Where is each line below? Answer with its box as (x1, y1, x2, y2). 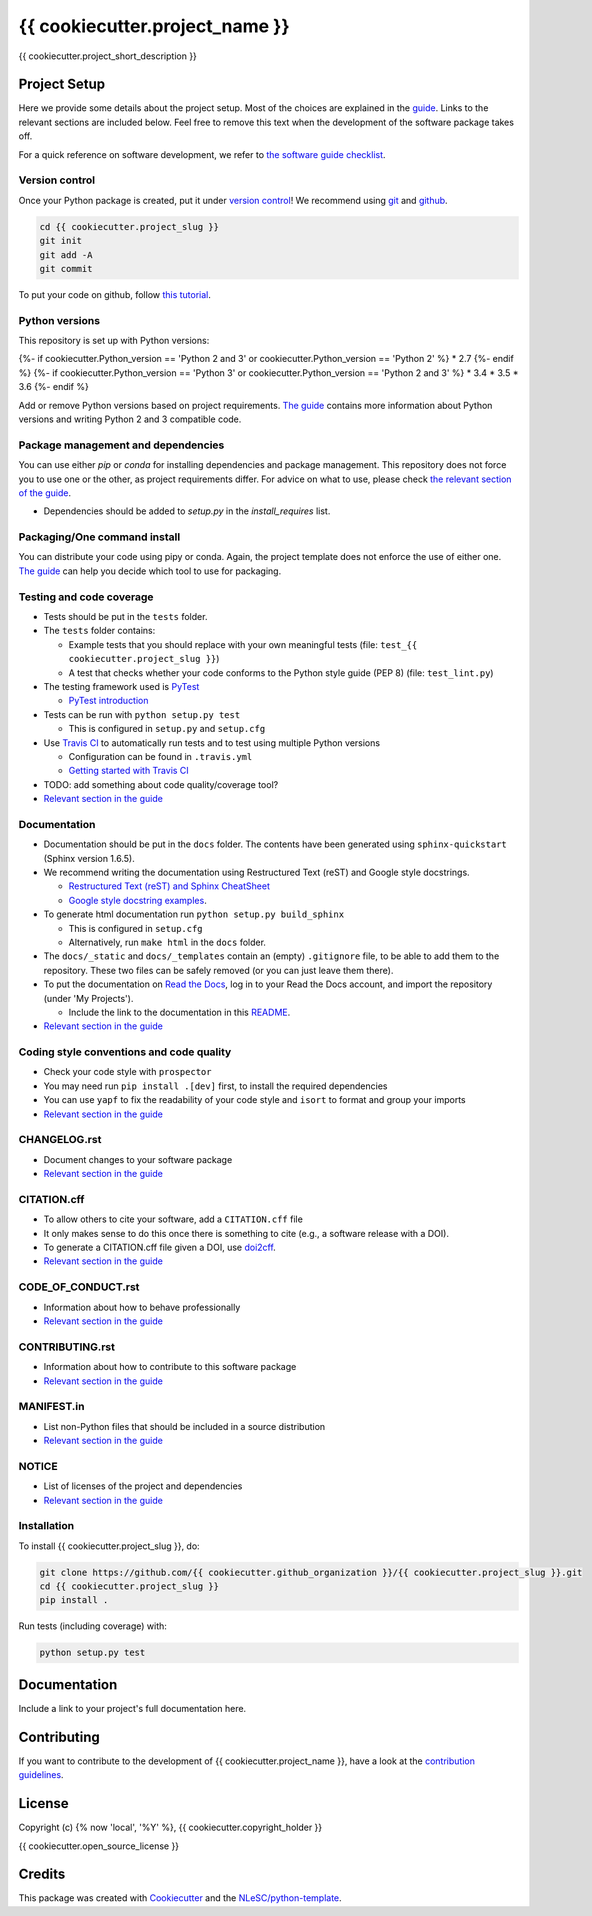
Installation (18, 1519, 75, 1533)
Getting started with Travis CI (68, 765, 189, 777)
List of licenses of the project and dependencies (43, 1480, 243, 1492)
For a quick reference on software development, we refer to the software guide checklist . (18, 148, 386, 160)
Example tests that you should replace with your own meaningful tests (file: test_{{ (68, 638, 418, 650)
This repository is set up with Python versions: (18, 335, 210, 347)
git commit (39, 263, 93, 274)
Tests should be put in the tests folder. (43, 610, 208, 622)
